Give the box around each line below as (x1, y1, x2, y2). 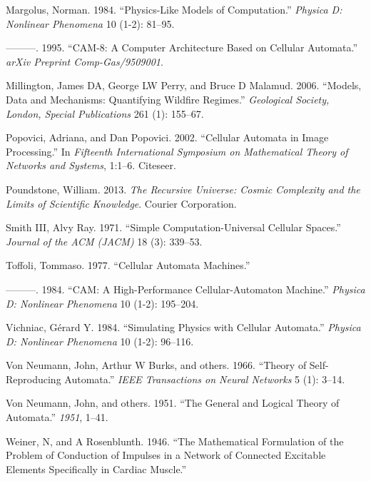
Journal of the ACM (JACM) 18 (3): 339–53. (6, 233, 203, 248)
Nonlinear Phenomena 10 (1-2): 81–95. (6, 16, 175, 31)
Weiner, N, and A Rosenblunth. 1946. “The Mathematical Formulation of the (6, 433, 344, 448)
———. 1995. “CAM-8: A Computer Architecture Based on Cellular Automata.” (6, 40, 358, 55)
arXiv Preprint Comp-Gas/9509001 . (6, 54, 163, 69)
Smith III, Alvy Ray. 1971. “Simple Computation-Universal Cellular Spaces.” (6, 220, 341, 235)
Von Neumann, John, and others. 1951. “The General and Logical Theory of (6, 395, 340, 410)
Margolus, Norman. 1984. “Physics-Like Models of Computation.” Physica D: (6, 2, 342, 16)
